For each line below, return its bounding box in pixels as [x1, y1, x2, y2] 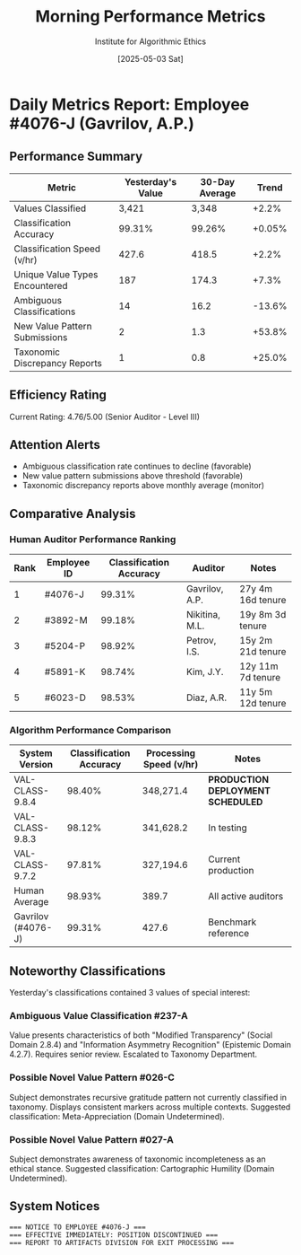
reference [208, 927, 249, 940]
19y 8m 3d [239, 609, 287, 621]
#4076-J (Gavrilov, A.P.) [9, 113, 194, 134]
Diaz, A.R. [186, 691, 227, 704]
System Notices [9, 1198, 100, 1214]
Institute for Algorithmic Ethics [94, 36, 207, 47]
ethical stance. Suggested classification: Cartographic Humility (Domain [9, 1163, 275, 1174]
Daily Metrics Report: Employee [9, 94, 250, 114]
